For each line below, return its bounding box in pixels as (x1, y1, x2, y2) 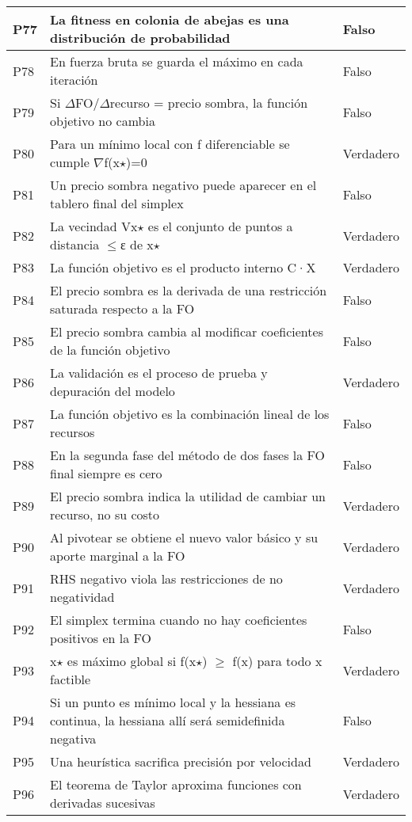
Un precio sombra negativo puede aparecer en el (49, 176, 317, 194)
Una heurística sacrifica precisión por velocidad (49, 752, 311, 771)
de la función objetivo (49, 341, 170, 359)
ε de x (120, 235, 154, 253)
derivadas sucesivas (49, 793, 155, 812)
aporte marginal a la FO (49, 546, 185, 565)
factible (49, 670, 91, 688)
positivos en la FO (49, 629, 151, 647)
